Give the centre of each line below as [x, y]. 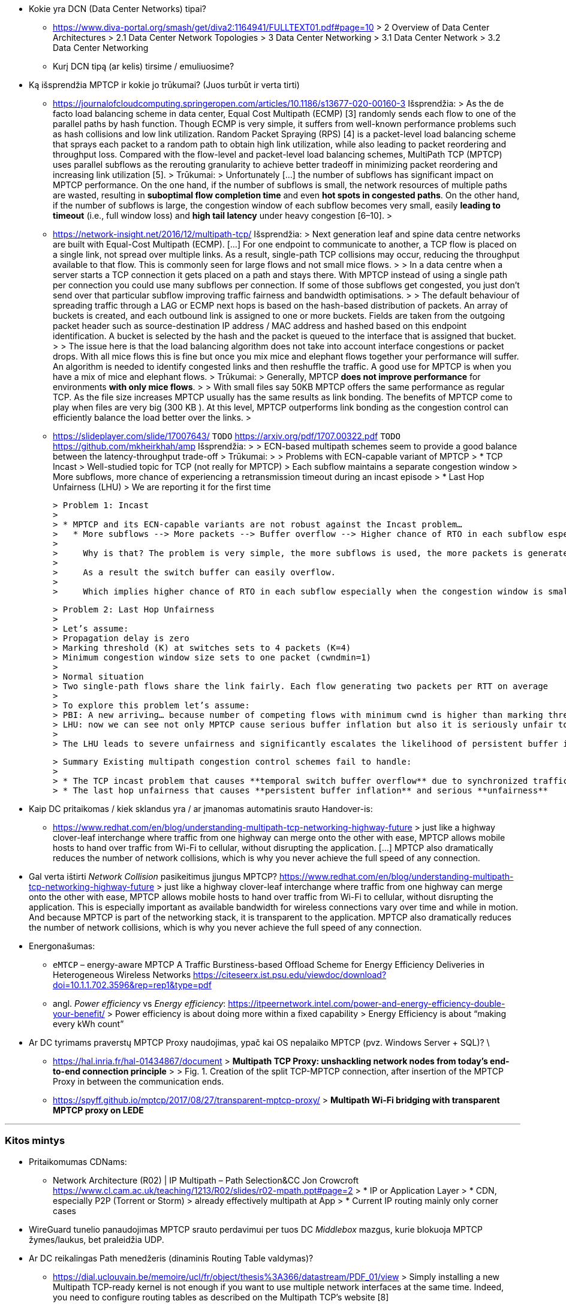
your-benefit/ [79, 1014]
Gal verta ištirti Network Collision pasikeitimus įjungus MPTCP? [153, 876]
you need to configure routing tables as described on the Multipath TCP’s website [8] [221, 1297]
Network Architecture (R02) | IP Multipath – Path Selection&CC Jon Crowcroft [206, 1180]
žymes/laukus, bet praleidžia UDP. [97, 1239]
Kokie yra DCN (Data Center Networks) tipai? [118, 9]
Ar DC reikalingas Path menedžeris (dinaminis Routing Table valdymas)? [171, 1258]
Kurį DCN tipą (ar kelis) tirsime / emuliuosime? [144, 66]
